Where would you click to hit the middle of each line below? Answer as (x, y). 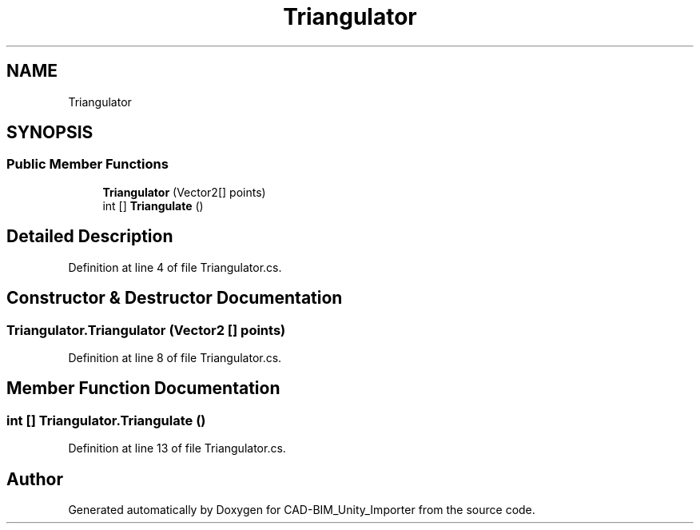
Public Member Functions (87, 164)
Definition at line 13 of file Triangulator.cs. (177, 448)
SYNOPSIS (50, 133)
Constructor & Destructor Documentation (175, 298)
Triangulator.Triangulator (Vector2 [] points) (146, 330)
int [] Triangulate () (153, 205)
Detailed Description (90, 237)
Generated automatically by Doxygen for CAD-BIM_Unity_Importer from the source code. (302, 509)
